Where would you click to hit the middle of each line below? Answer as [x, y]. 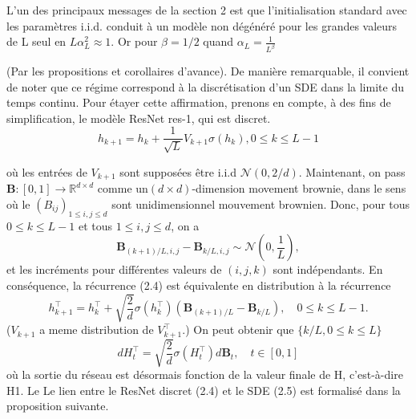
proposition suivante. [58, 406]
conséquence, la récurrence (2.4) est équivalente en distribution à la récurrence [199, 285]
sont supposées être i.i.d [178, 171]
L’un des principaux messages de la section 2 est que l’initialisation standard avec [207, 10]
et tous [95, 225]
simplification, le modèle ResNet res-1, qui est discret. [139, 118]
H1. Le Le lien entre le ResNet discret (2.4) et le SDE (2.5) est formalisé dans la [204, 390]
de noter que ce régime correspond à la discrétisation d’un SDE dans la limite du [205, 86]
